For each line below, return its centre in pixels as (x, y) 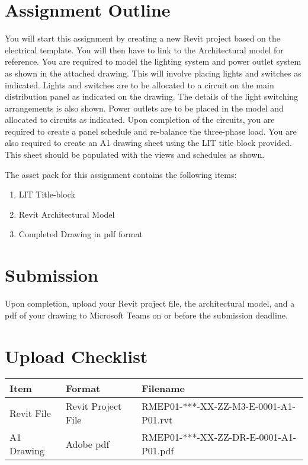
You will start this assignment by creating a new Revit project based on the (143, 38)
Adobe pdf (87, 444)
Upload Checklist (76, 356)
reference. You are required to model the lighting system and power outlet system (153, 61)
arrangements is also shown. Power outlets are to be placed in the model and (144, 108)
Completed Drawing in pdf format (81, 234)
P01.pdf (158, 451)
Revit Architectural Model (67, 214)
